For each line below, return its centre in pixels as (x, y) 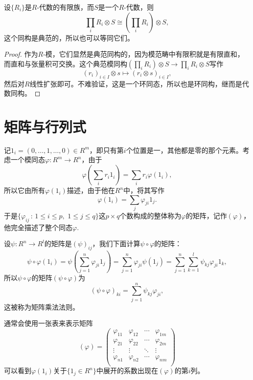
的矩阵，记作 (206, 215)
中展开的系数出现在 (127, 370)
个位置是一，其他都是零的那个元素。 (184, 150)
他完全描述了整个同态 (38, 227)
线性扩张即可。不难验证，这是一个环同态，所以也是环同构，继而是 (136, 83)
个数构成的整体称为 (150, 215)
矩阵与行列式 (45, 126)
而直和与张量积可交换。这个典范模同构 (66, 63)
